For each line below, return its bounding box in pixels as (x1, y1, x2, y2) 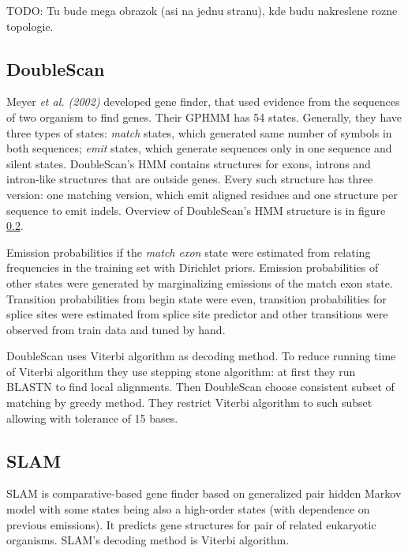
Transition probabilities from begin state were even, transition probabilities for (6, 290, 387, 307)
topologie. (6, 17, 54, 34)
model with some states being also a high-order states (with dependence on (6, 501, 370, 517)
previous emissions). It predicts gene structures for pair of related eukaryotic (6, 516, 376, 532)
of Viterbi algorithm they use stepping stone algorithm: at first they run (6, 363, 356, 379)
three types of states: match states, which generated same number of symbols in (6, 124, 392, 141)
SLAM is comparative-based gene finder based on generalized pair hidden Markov (6, 485, 402, 502)
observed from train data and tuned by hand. (6, 321, 226, 337)
